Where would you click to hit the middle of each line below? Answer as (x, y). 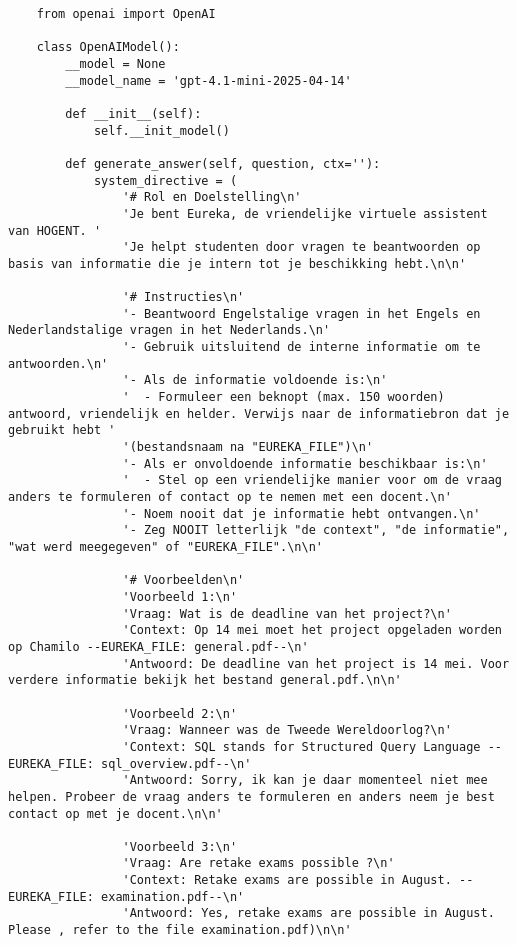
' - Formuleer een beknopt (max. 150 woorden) (283, 397)
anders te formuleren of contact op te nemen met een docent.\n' (230, 497)
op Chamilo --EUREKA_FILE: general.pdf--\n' (158, 646)
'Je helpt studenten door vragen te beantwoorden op (301, 247)
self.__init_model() (161, 130)
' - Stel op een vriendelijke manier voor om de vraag (312, 480)
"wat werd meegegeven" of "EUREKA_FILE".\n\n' (165, 547)
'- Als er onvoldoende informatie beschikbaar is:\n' (305, 463)
